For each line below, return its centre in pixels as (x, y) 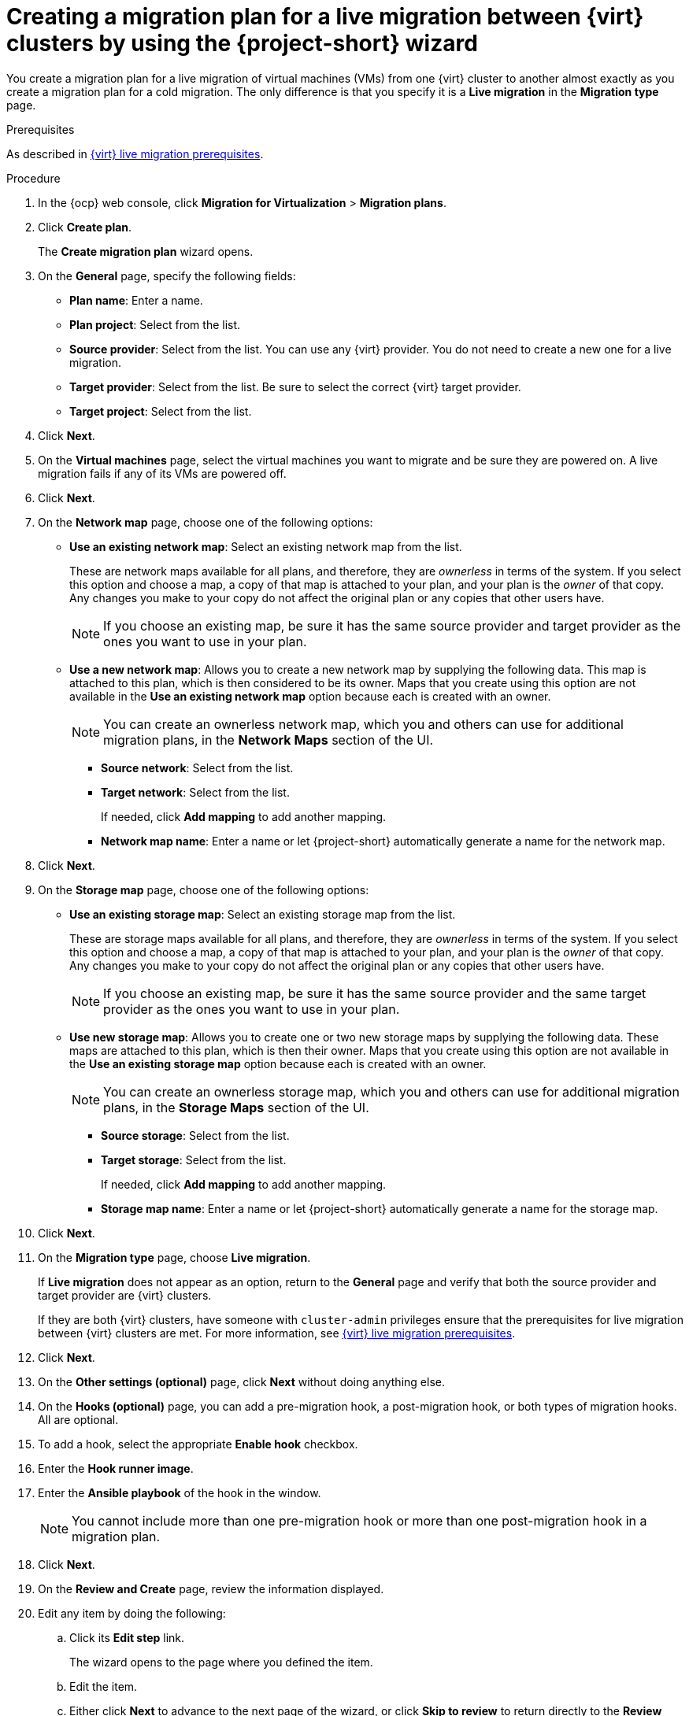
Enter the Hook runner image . (116, 1468)
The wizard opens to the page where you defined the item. (221, 1662)
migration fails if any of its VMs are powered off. (162, 473)
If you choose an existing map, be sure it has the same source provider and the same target (375, 993)
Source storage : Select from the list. (195, 1135)
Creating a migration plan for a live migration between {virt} (325, 17)
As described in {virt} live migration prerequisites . (135, 153)
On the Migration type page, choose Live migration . (174, 1257)
